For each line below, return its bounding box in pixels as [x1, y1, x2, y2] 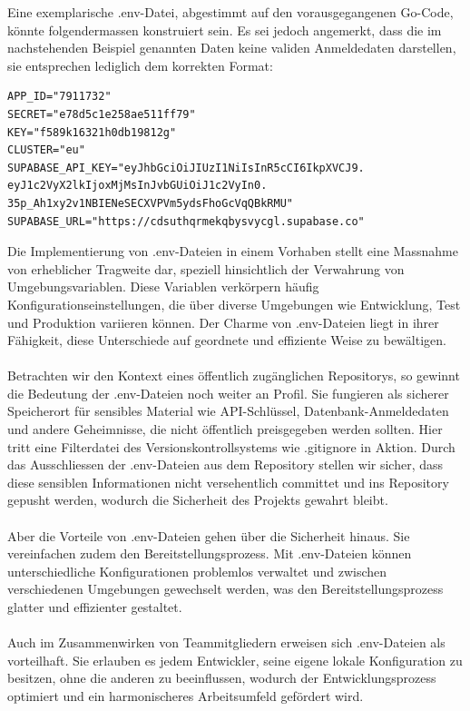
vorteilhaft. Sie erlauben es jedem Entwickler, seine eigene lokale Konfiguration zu [7, 650, 463, 669]
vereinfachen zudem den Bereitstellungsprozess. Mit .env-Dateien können [7, 544, 412, 563]
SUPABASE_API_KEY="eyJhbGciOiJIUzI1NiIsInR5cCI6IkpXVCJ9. [7, 161, 365, 174]
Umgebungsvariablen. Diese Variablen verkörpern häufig [7, 277, 319, 296]
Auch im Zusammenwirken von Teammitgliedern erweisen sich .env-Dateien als [7, 633, 446, 652]
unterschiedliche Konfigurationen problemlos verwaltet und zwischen [7, 561, 387, 580]
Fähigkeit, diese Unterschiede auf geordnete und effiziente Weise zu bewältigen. [7, 331, 446, 350]
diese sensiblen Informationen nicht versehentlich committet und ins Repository [7, 472, 449, 491]
